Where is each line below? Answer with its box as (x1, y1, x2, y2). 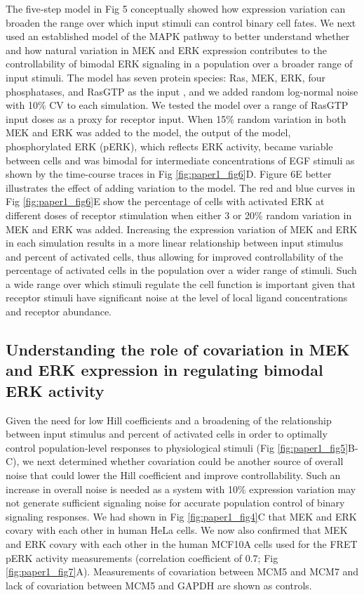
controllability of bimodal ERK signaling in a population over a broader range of (6, 56, 353, 71)
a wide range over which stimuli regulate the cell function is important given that (6, 276, 356, 291)
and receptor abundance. (6, 304, 112, 319)
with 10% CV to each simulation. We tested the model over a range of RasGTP (6, 98, 349, 112)
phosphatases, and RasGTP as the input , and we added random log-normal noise (6, 84, 358, 98)
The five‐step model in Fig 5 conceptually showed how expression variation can (6, 1, 346, 15)
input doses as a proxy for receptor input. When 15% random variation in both (6, 111, 346, 126)
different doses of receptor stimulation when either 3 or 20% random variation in (6, 207, 352, 222)
